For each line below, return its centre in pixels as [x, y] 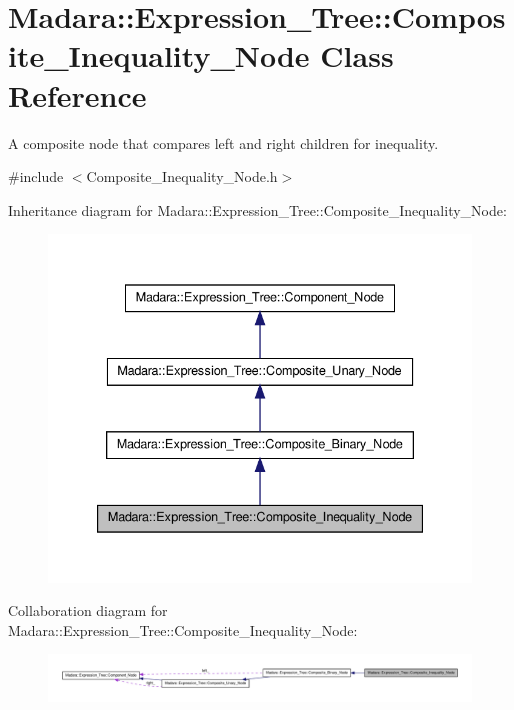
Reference [77, 94]
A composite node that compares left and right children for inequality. [223, 142]
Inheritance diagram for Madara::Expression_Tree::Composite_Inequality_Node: [257, 209]
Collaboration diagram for [88, 610]
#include [36, 176]
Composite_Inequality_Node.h [182, 176]
